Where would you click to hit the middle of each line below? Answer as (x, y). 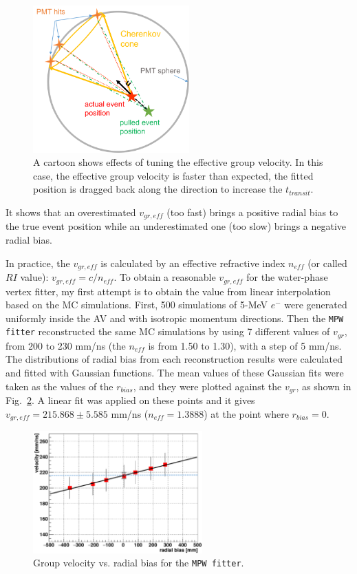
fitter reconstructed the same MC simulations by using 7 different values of (168, 331)
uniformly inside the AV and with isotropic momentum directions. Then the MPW (175, 318)
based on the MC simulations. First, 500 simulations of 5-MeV (137, 305)
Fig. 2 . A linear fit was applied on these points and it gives (130, 400)
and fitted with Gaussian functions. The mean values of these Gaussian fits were (175, 373)
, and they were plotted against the (207, 386)
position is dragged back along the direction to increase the (158, 189)
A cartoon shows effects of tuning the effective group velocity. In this (178, 162)
